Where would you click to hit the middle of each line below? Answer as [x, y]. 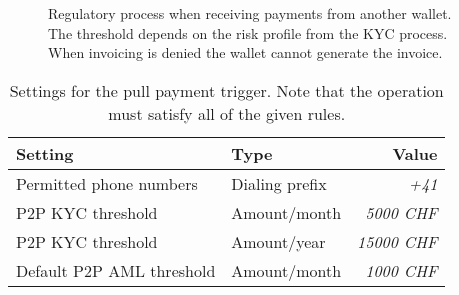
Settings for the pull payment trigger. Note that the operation [226, 90]
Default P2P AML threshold [116, 270]
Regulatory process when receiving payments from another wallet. [250, 13]
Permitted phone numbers [107, 183]
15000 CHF [397, 241]
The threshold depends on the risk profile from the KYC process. [248, 32]
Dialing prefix [279, 183]
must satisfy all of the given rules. [227, 113]
